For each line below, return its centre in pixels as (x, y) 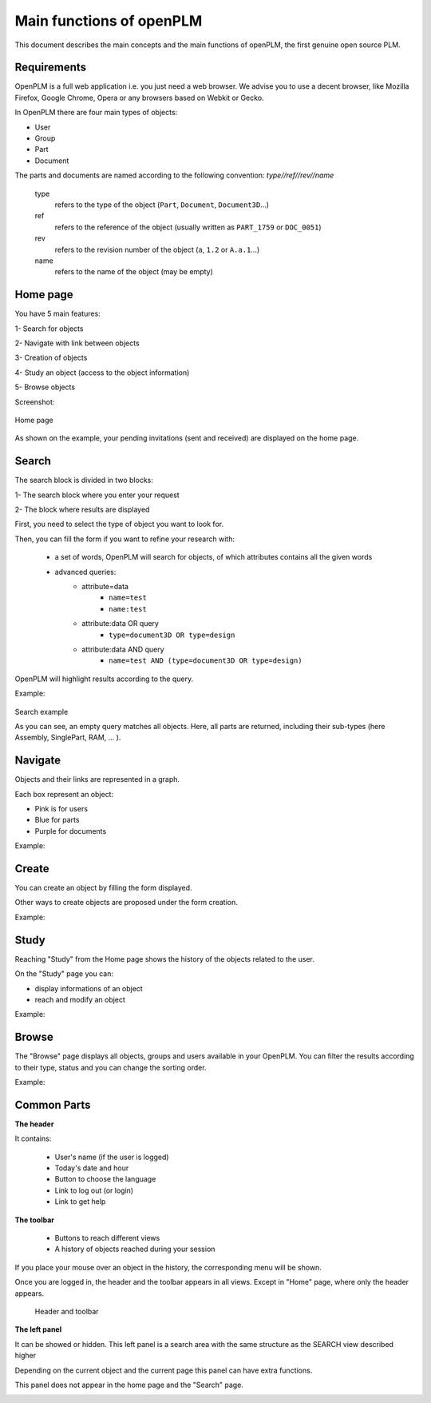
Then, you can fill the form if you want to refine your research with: (125, 539)
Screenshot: (35, 402)
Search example (42, 711)
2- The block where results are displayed (82, 510)
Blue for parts (57, 820)
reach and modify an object (80, 999)
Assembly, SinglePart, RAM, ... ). (68, 737)
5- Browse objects (45, 387)
